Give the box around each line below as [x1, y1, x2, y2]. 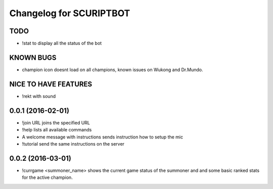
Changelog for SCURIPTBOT [9, 8, 130, 19]
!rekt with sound [22, 93, 56, 99]
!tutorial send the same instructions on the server [22, 140, 125, 147]
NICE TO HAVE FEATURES [9, 80, 93, 88]
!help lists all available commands [22, 127, 92, 133]
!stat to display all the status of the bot [22, 40, 102, 46]
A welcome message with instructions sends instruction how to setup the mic [22, 134, 184, 140]
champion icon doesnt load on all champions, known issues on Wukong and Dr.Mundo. [22, 66, 203, 73]
